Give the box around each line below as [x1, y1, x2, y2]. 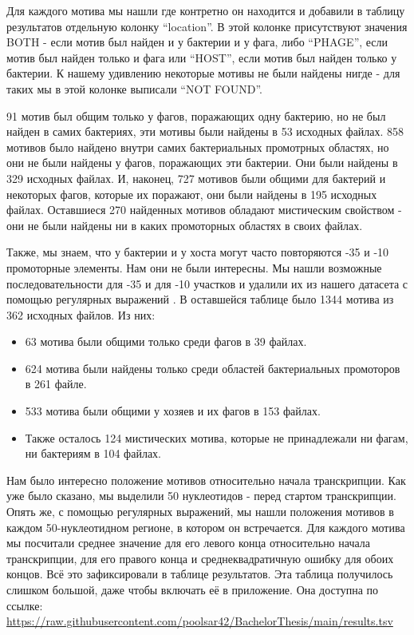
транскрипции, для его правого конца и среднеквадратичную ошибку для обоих [6, 550, 394, 566]
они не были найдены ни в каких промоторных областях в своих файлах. [6, 216, 363, 233]
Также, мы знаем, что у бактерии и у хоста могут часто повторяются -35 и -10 [6, 244, 389, 260]
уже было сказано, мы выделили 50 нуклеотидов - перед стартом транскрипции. [6, 487, 396, 504]
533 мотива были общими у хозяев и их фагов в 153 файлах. [25, 403, 321, 419]
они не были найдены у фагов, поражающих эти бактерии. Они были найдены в [6, 154, 398, 171]
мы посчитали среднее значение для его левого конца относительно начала [6, 534, 371, 551]
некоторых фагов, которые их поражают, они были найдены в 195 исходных [6, 185, 377, 202]
